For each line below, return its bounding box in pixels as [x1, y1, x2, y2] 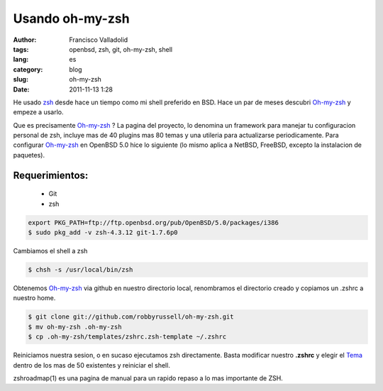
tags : [13, 45, 29, 53]
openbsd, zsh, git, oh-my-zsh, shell [69, 45, 173, 53]
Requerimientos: [13, 169, 89, 181]
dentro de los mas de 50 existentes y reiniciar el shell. [13, 360, 170, 369]
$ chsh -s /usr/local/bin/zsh [28, 265, 133, 273]
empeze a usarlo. [13, 108, 64, 116]
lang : [13, 55, 29, 64]
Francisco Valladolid [69, 35, 128, 44]
